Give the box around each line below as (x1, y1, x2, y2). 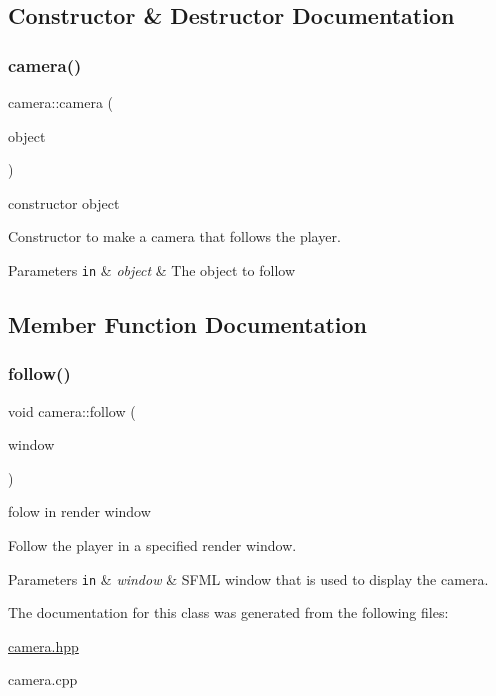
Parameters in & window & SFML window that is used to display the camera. (8, 568, 489, 589)
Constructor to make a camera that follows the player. (8, 226, 341, 247)
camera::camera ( (8, 92, 114, 112)
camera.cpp (8, 669, 78, 690)
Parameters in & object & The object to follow (8, 259, 296, 280)
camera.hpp (8, 635, 79, 656)
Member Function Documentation (8, 309, 368, 340)
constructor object (8, 192, 120, 213)
